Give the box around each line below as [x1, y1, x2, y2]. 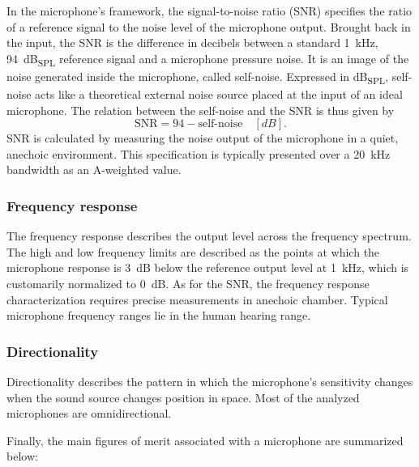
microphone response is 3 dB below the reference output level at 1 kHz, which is [6, 259, 409, 276]
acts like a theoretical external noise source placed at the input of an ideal [35, 86, 403, 103]
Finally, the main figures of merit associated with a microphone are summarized [6, 431, 404, 448]
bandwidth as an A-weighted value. [6, 161, 182, 178]
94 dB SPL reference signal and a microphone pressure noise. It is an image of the [6, 49, 409, 69]
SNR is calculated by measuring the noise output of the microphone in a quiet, [6, 129, 399, 146]
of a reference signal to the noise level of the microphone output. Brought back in [6, 18, 411, 35]
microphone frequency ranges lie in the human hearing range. [6, 307, 311, 324]
